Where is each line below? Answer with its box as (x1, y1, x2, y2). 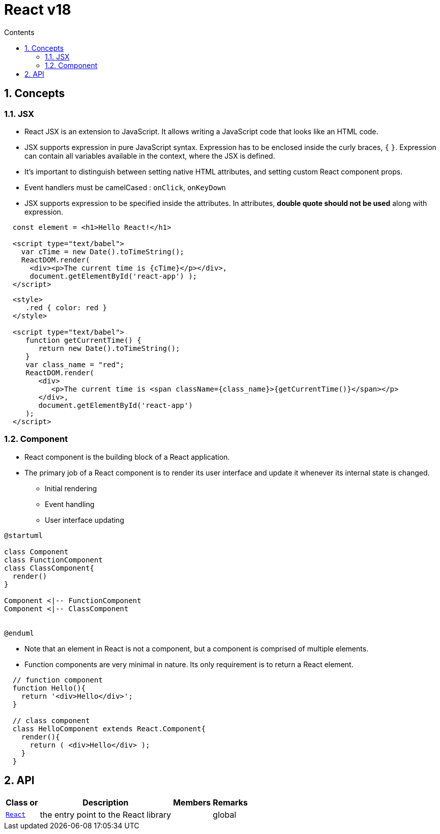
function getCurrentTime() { (25, 336, 141, 344)
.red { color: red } (25, 303, 107, 312)
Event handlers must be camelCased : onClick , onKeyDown (24, 183, 226, 192)
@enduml (4, 629, 35, 637)
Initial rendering (45, 484, 97, 493)
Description (82, 797, 129, 808)
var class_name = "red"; (25, 360, 125, 369)
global (213, 809, 237, 820)
